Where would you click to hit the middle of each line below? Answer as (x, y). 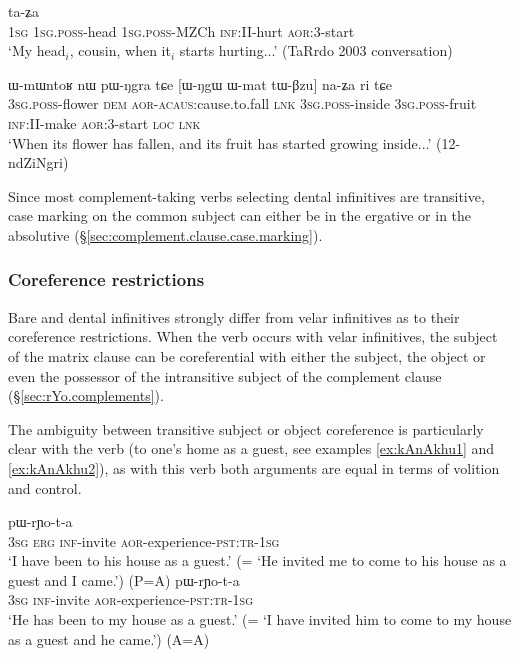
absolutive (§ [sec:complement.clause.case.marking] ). (165, 234)
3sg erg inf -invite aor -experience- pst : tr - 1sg (144, 540)
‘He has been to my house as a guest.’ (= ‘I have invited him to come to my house (260, 619)
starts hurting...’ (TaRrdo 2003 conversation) (316, 50)
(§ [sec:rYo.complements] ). (86, 395)
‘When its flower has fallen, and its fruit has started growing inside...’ (220, 142)
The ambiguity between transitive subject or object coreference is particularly (246, 428)
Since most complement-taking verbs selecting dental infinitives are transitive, (246, 195)
